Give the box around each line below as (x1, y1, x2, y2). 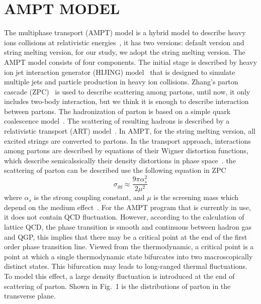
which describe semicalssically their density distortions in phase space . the (4, 155, 236, 165)
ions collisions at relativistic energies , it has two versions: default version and (4, 37, 244, 47)
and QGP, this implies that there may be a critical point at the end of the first (4, 231, 247, 242)
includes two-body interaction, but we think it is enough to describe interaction (4, 96, 249, 107)
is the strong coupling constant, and (34, 192, 145, 202)
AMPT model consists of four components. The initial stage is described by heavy (4, 56, 257, 67)
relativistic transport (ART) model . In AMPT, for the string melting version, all (4, 126, 255, 136)
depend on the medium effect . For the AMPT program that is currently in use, (4, 201, 251, 212)
